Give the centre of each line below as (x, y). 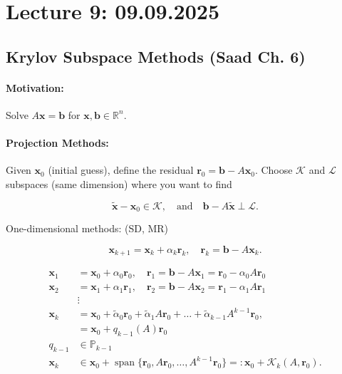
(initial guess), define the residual (121, 170)
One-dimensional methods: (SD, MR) (87, 228)
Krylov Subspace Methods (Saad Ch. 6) (156, 56)
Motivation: (35, 87)
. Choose (274, 170)
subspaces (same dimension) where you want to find (119, 183)
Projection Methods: (57, 143)
